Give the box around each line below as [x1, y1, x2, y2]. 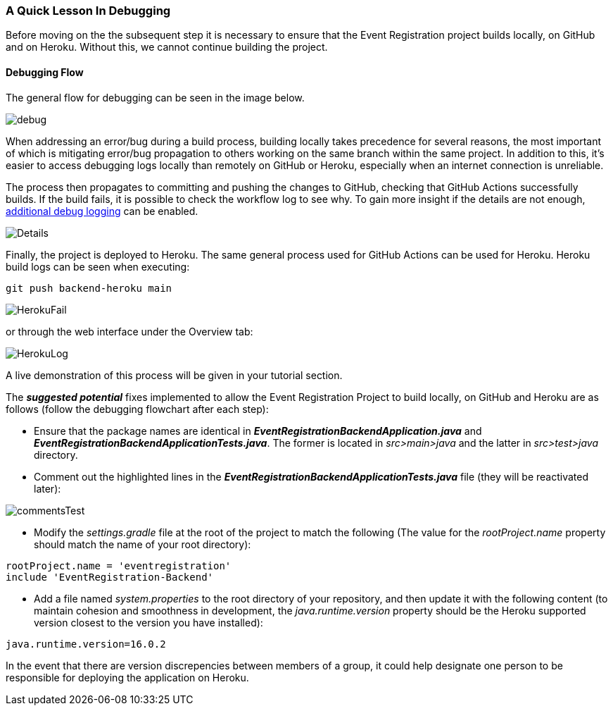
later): [34, 482, 61, 495]
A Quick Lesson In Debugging [6, 4, 171, 18]
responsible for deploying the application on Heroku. [6, 671, 249, 684]
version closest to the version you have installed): [34, 616, 263, 629]
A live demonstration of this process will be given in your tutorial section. [6, 369, 343, 381]
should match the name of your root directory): [34, 538, 251, 550]
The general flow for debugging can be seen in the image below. [6, 91, 305, 104]
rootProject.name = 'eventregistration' [6, 559, 232, 571]
